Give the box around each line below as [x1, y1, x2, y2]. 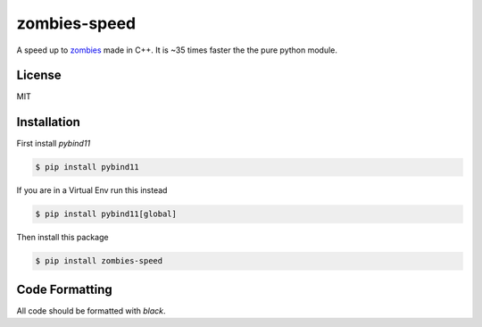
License [16, 68, 62, 83]
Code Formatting [16, 281, 112, 297]
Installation [16, 114, 80, 130]
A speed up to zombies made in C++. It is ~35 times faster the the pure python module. [16, 45, 338, 55]
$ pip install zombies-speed [35, 256, 163, 266]
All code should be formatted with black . [16, 305, 166, 316]
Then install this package [16, 232, 109, 243]
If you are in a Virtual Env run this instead [16, 185, 168, 196]
